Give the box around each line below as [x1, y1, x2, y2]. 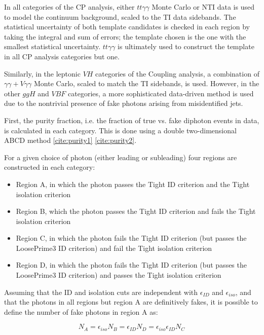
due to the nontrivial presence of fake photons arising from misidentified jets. [4, 98, 243, 108]
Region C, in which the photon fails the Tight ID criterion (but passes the [16, 233, 247, 243]
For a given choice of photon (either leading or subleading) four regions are [4, 152, 237, 162]
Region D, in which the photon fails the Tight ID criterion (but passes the [16, 259, 247, 270]
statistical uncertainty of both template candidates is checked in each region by [4, 21, 250, 32]
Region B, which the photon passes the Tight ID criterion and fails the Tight [16, 206, 256, 216]
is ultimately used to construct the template [118, 41, 254, 52]
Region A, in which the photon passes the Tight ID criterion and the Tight [16, 178, 250, 189]
